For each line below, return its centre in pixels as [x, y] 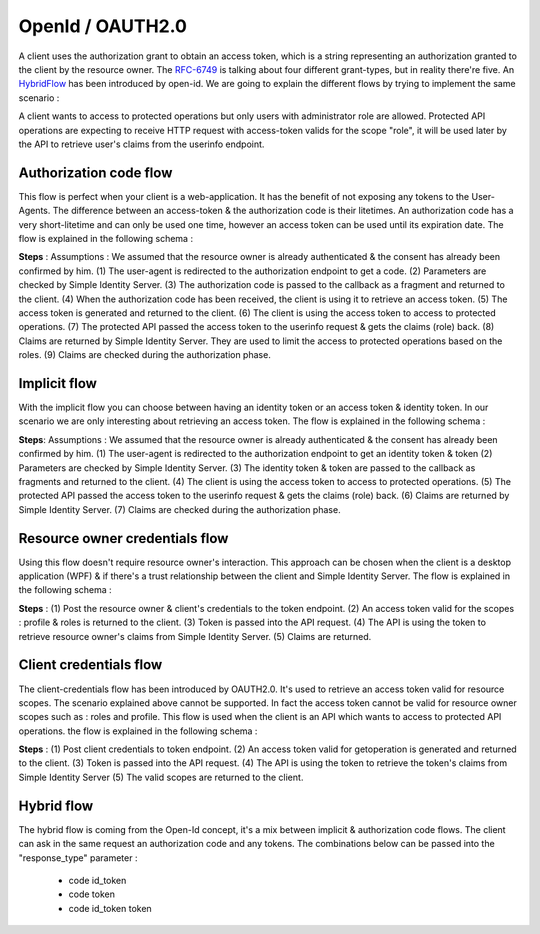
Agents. [34, 211]
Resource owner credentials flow [123, 538]
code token [91, 894]
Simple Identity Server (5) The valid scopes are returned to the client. [161, 777]
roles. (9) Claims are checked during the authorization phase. [145, 355]
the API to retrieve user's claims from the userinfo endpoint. [141, 144]
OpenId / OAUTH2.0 [102, 26]
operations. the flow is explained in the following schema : [138, 731]
